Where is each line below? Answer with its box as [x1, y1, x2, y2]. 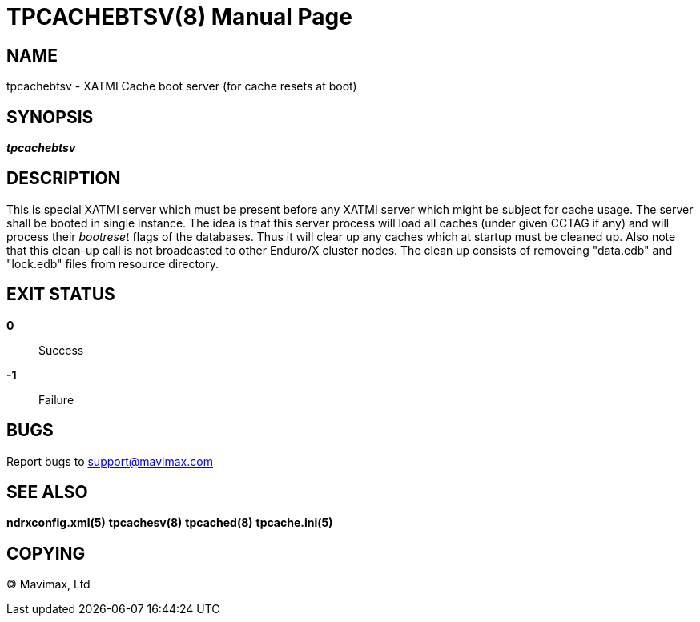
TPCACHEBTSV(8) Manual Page [6, 3, 352, 30]
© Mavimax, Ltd [6, 577, 91, 592]
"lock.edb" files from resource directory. [6, 256, 219, 271]
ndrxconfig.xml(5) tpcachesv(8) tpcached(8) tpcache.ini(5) [6, 516, 333, 530]
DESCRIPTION [6, 168, 121, 189]
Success [38, 343, 84, 357]
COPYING [6, 543, 86, 564]
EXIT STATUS [6, 284, 115, 305]
